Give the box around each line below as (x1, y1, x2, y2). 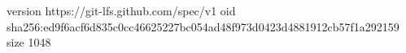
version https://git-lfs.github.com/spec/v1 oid (7, 2, 236, 18)
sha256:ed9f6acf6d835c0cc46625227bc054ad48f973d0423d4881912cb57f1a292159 (7, 18, 399, 35)
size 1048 (7, 34, 51, 51)
